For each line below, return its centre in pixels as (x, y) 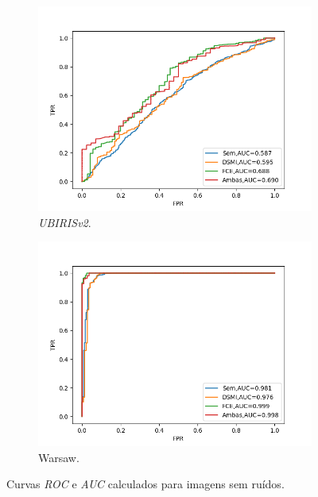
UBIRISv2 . (65, 222)
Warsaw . (59, 457)
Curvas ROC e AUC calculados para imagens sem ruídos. (145, 484)
